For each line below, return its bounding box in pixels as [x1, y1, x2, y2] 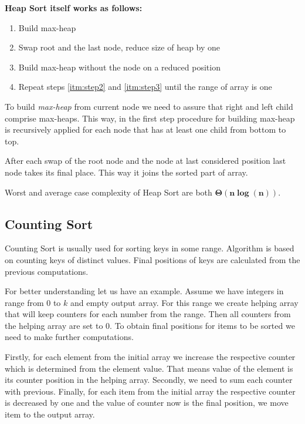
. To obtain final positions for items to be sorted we [110, 319, 295, 331]
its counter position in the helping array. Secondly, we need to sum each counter [5, 373, 293, 386]
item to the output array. [5, 408, 95, 420]
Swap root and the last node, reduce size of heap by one [18, 41, 221, 53]
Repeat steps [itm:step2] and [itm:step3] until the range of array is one [18, 80, 272, 93]
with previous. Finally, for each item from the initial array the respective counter [5, 385, 296, 397]
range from [5, 296, 44, 308]
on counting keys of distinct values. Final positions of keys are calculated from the [5, 253, 300, 265]
